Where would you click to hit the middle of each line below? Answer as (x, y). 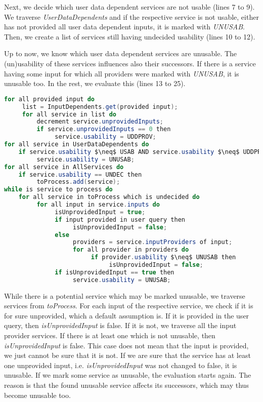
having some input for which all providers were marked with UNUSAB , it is (122, 73)
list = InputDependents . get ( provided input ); (100, 107)
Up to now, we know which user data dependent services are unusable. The (121, 53)
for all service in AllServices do (64, 167)
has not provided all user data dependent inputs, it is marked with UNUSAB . (124, 27)
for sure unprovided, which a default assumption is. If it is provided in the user (127, 315)
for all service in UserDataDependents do (77, 144)
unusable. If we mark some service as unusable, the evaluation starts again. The (128, 375)
